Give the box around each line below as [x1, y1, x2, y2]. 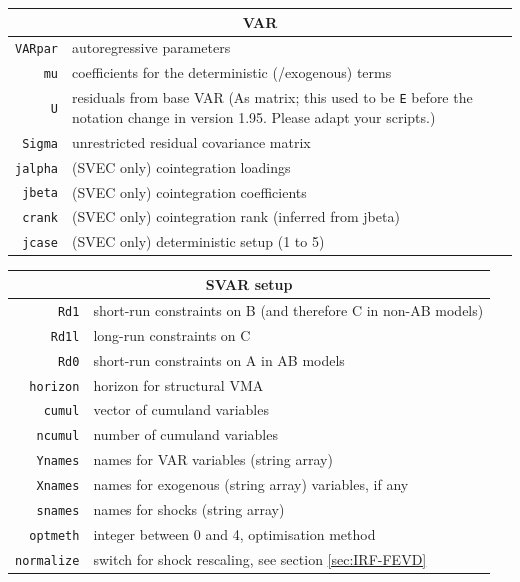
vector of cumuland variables [93, 399, 269, 420]
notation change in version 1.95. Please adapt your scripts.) [71, 106, 436, 127]
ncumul [36, 429, 80, 444]
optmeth [29, 528, 80, 543]
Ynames [36, 454, 80, 469]
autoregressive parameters [71, 37, 231, 58]
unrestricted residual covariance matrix [71, 131, 311, 152]
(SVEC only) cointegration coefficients [71, 181, 307, 202]
